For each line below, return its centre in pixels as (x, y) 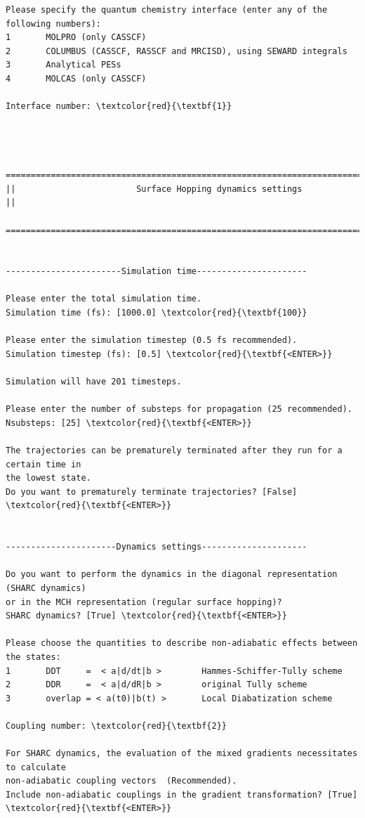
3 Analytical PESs (64, 65)
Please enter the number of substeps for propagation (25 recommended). (179, 409)
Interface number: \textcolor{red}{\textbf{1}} (119, 106)
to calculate (36, 767)
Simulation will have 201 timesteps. (94, 382)
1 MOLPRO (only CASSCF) (76, 38)
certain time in (44, 464)
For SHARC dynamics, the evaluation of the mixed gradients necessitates (182, 754)
